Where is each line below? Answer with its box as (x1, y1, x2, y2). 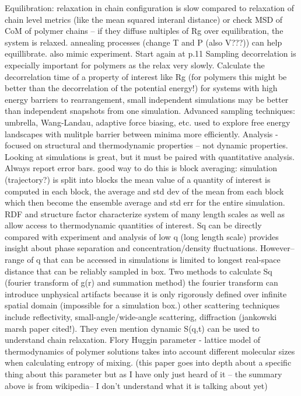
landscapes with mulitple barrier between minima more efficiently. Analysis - (5, 127, 278, 140)
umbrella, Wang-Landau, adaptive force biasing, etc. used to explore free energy (5, 116, 290, 128)
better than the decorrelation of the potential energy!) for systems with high (5, 82, 278, 94)
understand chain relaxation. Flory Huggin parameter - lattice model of (5, 334, 261, 346)
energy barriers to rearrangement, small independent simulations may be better (5, 93, 289, 105)
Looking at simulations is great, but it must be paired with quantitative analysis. (5, 150, 295, 162)
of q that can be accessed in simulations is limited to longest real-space (27, 253, 281, 266)
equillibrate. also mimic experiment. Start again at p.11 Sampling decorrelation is (5, 47, 296, 60)
